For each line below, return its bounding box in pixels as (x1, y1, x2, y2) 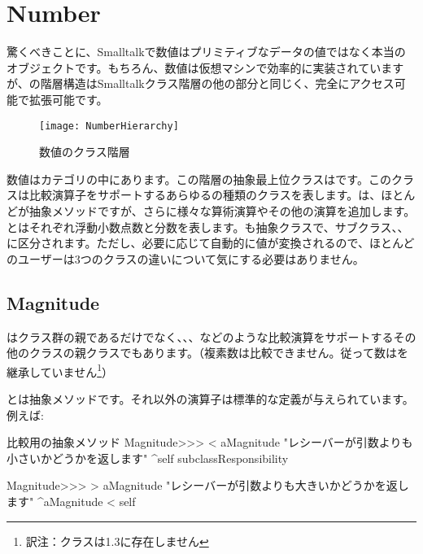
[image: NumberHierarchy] (39, 120, 179, 132)
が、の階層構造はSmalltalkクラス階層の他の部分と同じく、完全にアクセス (7, 75, 395, 92)
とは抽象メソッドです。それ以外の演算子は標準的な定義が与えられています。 (7, 390, 414, 407)
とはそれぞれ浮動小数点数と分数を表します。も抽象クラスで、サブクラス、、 (7, 218, 409, 235)
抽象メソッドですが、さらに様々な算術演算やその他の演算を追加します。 (28, 202, 416, 219)
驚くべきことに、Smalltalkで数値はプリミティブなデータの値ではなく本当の (7, 43, 406, 60)
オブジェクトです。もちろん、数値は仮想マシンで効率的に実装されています (7, 59, 404, 76)
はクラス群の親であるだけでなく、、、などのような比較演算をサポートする (7, 328, 394, 345)
